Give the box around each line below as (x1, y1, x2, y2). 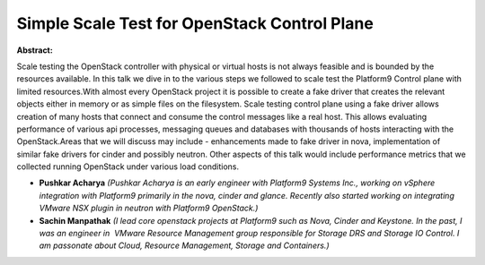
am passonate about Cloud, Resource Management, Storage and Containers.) (39, 240, 330, 251)
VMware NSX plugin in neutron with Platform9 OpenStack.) (39, 202, 259, 214)
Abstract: (16, 45, 53, 56)
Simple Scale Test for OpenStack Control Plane (16, 13, 375, 33)
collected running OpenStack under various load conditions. (16, 161, 240, 172)
